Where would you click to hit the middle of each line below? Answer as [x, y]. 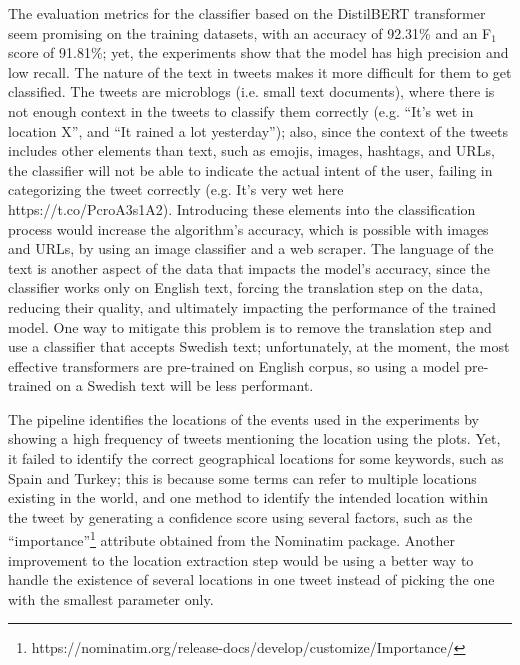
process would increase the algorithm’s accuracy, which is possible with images [248, 228]
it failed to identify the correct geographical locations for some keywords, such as [256, 458]
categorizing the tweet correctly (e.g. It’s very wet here [176, 189]
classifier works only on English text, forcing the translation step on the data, [245, 287]
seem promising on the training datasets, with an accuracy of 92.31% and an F [250, 32]
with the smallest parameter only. [111, 598]
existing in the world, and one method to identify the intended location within [248, 497]
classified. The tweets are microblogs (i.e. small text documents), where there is [251, 91]
